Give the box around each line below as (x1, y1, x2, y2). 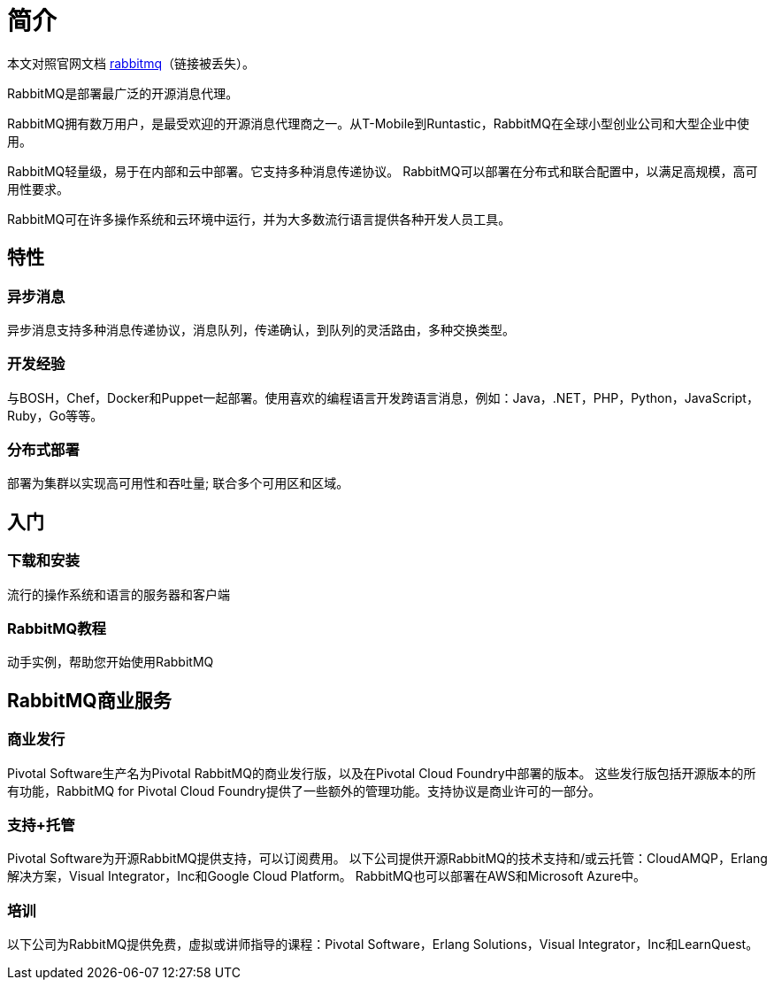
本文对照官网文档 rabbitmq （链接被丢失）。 (7, 55, 256, 71)
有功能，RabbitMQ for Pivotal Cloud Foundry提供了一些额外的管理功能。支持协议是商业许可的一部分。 (7, 783, 602, 798)
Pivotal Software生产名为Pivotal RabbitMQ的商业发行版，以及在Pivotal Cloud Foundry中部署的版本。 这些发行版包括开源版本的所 (7, 765, 756, 781)
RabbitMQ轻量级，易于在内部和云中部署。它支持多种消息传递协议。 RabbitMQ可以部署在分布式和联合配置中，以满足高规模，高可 (7, 163, 758, 179)
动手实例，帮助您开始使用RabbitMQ (7, 654, 214, 670)
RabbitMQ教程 (7, 620, 106, 638)
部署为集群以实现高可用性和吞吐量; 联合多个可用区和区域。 (7, 475, 349, 491)
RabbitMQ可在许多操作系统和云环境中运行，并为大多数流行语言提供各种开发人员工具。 (7, 211, 511, 227)
